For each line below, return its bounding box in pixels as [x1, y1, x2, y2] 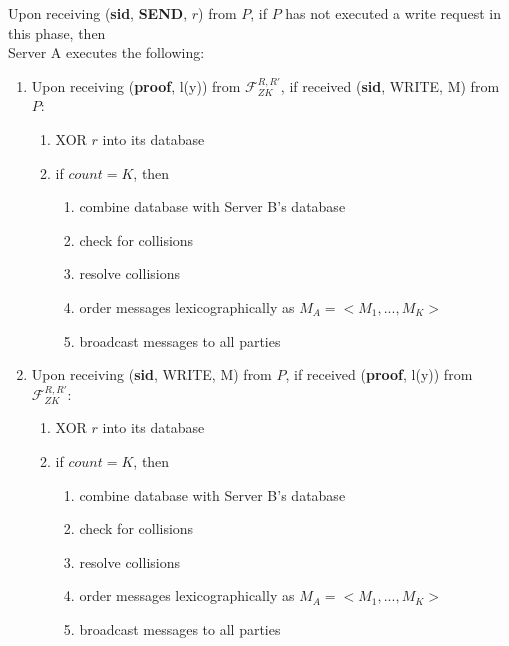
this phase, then [8, 22, 106, 43]
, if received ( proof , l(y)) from [285, 364, 473, 385]
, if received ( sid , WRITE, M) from [280, 75, 500, 96]
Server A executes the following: [8, 42, 205, 63]
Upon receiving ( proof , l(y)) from [31, 75, 241, 96]
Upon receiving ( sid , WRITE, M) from [31, 364, 272, 385]
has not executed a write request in [285, 3, 501, 23]
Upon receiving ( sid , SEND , [8, 3, 188, 23]
